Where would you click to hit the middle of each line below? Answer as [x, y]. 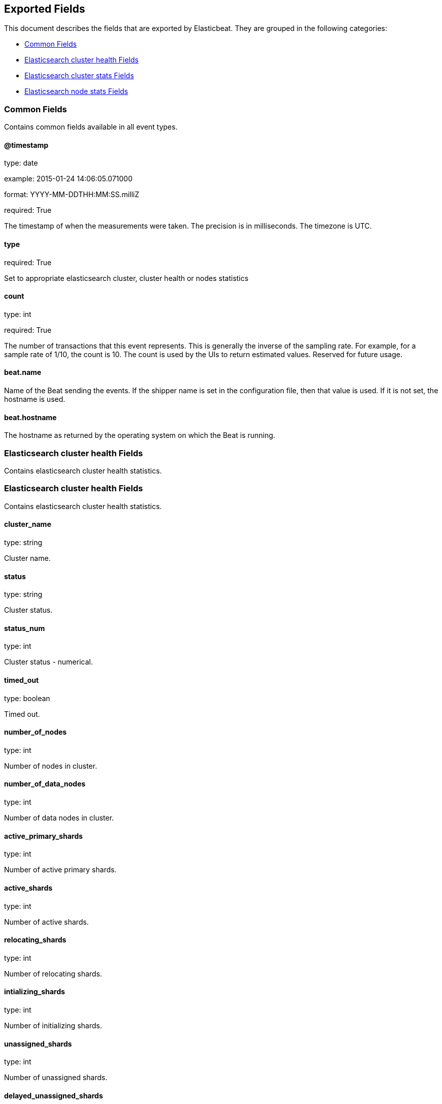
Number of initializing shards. [53, 1025]
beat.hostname [30, 417]
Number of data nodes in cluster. [59, 818]
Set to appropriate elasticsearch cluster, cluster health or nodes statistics [126, 278]
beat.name [23, 372]
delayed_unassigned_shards [54, 1095]
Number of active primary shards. [60, 870]
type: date [21, 163]
